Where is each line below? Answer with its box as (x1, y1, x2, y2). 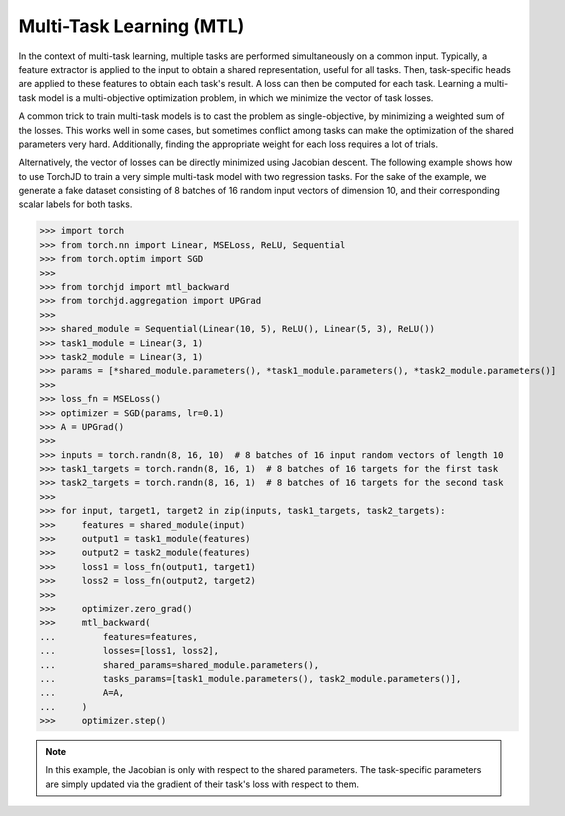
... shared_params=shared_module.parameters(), (39, 659, 320, 670)
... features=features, (39, 631, 199, 642)
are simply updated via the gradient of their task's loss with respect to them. (45, 778, 360, 790)
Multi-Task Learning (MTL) (18, 15, 245, 37)
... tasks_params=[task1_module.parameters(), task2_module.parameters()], (39, 673, 462, 684)
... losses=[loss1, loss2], (39, 645, 220, 657)
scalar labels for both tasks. (18, 198, 133, 210)
